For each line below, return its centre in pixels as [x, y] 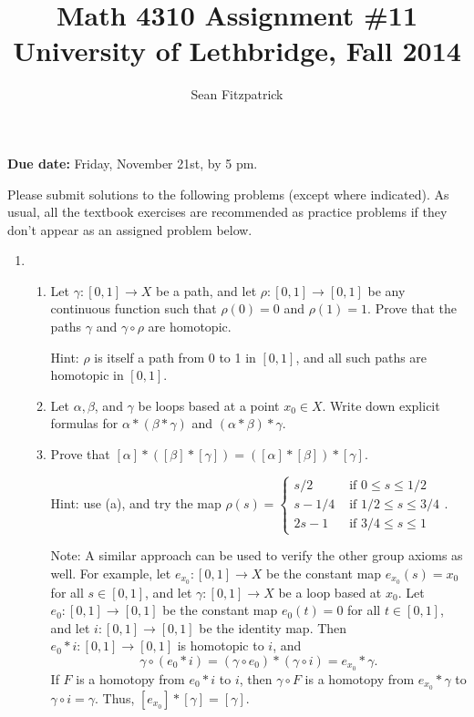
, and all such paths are [361, 357]
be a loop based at [330, 592]
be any [386, 290]
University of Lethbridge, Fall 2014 [237, 51]
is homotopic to [221, 645]
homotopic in [87, 375]
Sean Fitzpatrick [237, 94]
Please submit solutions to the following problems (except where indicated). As [228, 194]
